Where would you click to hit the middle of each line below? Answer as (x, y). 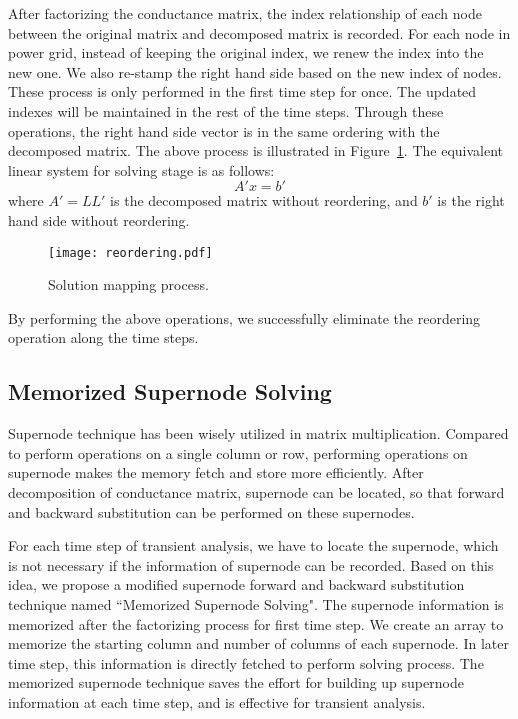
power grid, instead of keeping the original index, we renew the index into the (246, 52)
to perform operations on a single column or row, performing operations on (238, 452)
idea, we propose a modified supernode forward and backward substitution (236, 584)
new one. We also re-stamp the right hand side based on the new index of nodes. (255, 71)
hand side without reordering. (99, 219)
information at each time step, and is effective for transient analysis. (217, 701)
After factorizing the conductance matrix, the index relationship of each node (245, 13)
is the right (471, 200)
